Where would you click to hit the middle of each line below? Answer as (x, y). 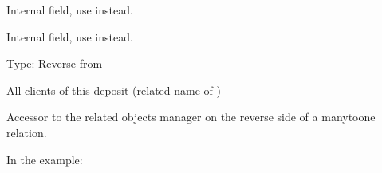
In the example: (45, 159)
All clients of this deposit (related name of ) (114, 90)
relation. (27, 132)
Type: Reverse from (55, 63)
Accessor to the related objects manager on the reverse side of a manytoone (191, 117)
